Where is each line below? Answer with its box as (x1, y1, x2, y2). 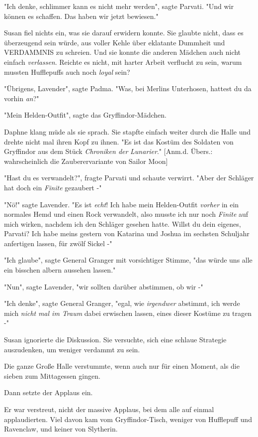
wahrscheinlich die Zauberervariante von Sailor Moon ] (4, 155, 168, 166)
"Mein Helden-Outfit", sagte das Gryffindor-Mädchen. (4, 110, 167, 120)
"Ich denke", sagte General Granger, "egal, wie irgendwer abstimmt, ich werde (4, 298, 240, 308)
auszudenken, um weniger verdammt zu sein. (4, 344, 140, 354)
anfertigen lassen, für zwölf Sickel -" (4, 238, 112, 248)
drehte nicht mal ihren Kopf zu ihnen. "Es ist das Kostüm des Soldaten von (4, 136, 234, 146)
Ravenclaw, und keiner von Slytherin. (4, 424, 118, 434)
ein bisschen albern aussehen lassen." (4, 265, 116, 275)
